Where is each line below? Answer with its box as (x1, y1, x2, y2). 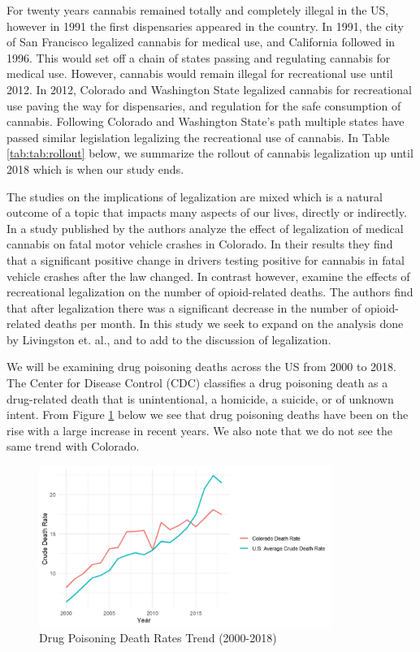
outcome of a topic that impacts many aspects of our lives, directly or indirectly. (6, 204, 407, 221)
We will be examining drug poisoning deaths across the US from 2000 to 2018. (6, 358, 396, 375)
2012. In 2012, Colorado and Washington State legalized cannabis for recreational (6, 80, 412, 97)
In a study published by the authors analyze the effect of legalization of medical (6, 219, 404, 236)
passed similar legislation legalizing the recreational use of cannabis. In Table (6, 128, 390, 145)
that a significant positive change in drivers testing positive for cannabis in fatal (6, 251, 405, 268)
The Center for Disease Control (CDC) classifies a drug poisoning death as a (6, 374, 388, 391)
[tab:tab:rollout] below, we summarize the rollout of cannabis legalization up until (6, 145, 414, 162)
